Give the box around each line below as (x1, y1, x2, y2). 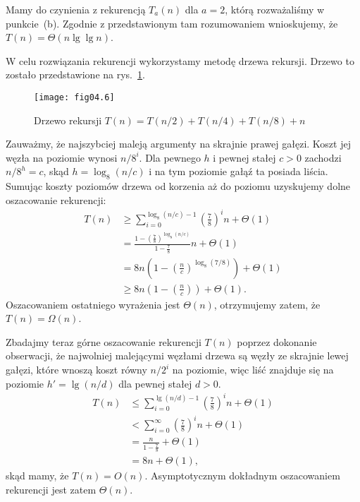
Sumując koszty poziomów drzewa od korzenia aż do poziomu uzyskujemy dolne (6, 179, 351, 193)
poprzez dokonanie (237, 334, 317, 349)
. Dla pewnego (139, 150, 201, 165)
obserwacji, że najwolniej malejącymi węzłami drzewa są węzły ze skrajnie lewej (6, 348, 349, 363)
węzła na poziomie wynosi (6, 150, 118, 165)
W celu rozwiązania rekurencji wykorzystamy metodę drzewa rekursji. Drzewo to (6, 53, 354, 68)
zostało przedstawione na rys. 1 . (6, 67, 145, 82)
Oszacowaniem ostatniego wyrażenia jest (6, 297, 180, 311)
